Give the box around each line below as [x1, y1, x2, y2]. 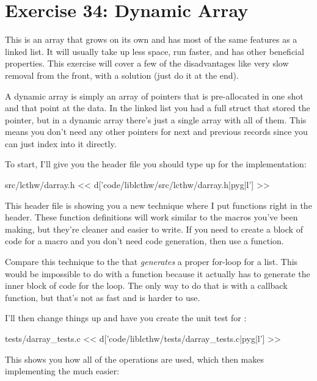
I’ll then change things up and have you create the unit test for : [5, 311, 247, 324]
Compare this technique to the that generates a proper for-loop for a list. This [5, 255, 298, 268]
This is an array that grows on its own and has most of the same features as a [5, 33, 297, 46]
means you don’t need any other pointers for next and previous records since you [5, 125, 308, 138]
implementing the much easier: [5, 365, 120, 377]
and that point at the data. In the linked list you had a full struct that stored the [5, 101, 310, 114]
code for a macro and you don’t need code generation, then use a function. [5, 234, 284, 247]
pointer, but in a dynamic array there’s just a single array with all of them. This [5, 113, 307, 126]
